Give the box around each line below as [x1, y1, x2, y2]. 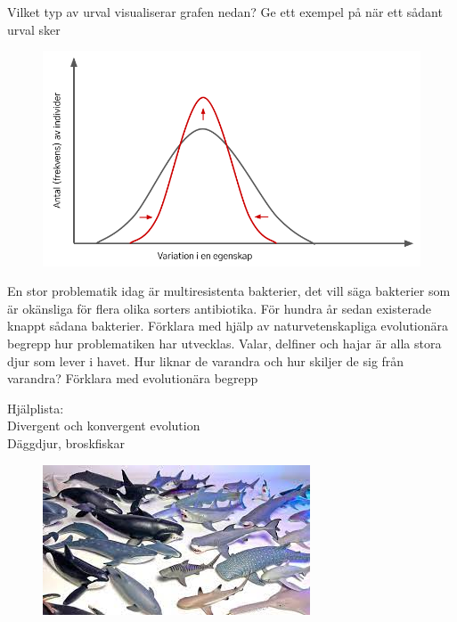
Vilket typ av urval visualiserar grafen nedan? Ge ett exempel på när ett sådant [7, 3, 443, 20]
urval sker [7, 20, 61, 38]
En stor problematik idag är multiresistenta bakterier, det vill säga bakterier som [7, 282, 451, 300]
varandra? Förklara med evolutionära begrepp [7, 369, 258, 388]
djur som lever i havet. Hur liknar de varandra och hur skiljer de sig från [7, 351, 404, 370]
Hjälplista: [7, 398, 64, 417]
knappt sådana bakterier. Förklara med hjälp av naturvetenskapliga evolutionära [7, 316, 449, 335]
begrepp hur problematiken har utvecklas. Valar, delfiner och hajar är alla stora [7, 334, 442, 353]
